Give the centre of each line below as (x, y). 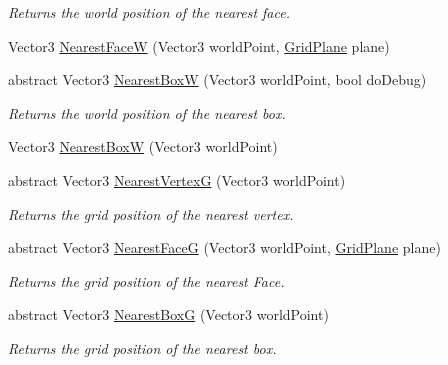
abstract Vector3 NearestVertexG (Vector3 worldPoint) (177, 179)
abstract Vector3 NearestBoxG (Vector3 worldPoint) (168, 314)
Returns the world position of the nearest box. (147, 112)
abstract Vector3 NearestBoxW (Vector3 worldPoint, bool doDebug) (217, 79)
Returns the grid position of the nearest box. (142, 347)
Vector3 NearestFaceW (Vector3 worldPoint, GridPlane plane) (199, 45)
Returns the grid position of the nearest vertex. (151, 213)
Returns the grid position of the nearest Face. (146, 280)
